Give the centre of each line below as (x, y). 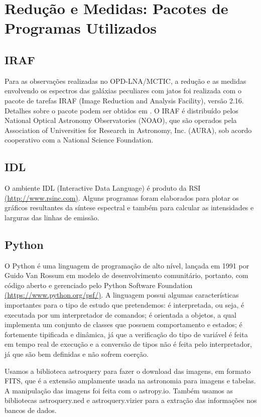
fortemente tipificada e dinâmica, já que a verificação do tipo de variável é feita (126, 334)
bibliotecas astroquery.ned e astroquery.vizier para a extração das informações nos (131, 400)
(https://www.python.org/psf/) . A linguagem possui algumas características (122, 295)
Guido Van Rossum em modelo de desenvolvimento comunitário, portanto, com (126, 275)
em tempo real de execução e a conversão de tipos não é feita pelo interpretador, (128, 344)
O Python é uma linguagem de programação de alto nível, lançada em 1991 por (127, 265)
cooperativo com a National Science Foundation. (79, 140)
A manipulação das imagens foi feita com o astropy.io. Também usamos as (119, 390)
